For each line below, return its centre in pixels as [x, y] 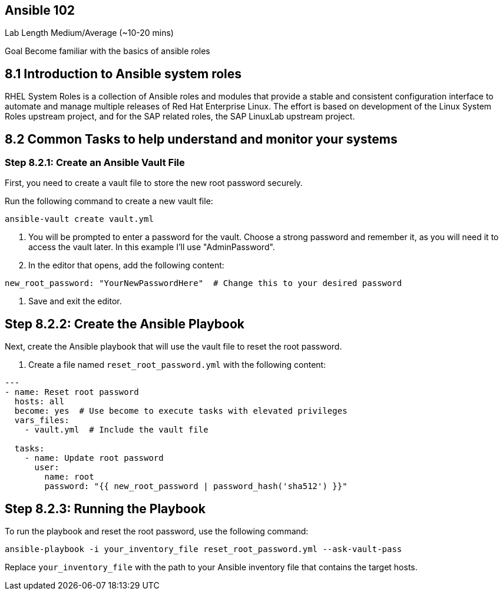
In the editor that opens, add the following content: [126, 265]
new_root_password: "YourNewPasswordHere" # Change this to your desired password [203, 283]
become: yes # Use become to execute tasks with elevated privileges [181, 411]
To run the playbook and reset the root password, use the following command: [157, 531]
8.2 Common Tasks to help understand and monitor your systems [201, 139]
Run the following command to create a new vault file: [109, 201]
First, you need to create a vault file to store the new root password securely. [154, 183]
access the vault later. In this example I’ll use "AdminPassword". [152, 247]
